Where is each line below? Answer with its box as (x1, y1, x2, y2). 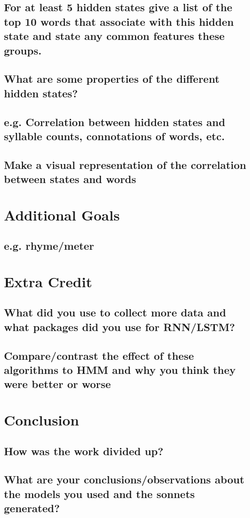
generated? (4, 500, 60, 516)
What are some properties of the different (4, 71, 220, 86)
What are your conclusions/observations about (4, 472, 245, 487)
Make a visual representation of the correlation (4, 157, 247, 172)
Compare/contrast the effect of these (4, 348, 194, 363)
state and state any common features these (4, 28, 225, 43)
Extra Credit (4, 271, 92, 291)
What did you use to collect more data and (4, 305, 226, 320)
